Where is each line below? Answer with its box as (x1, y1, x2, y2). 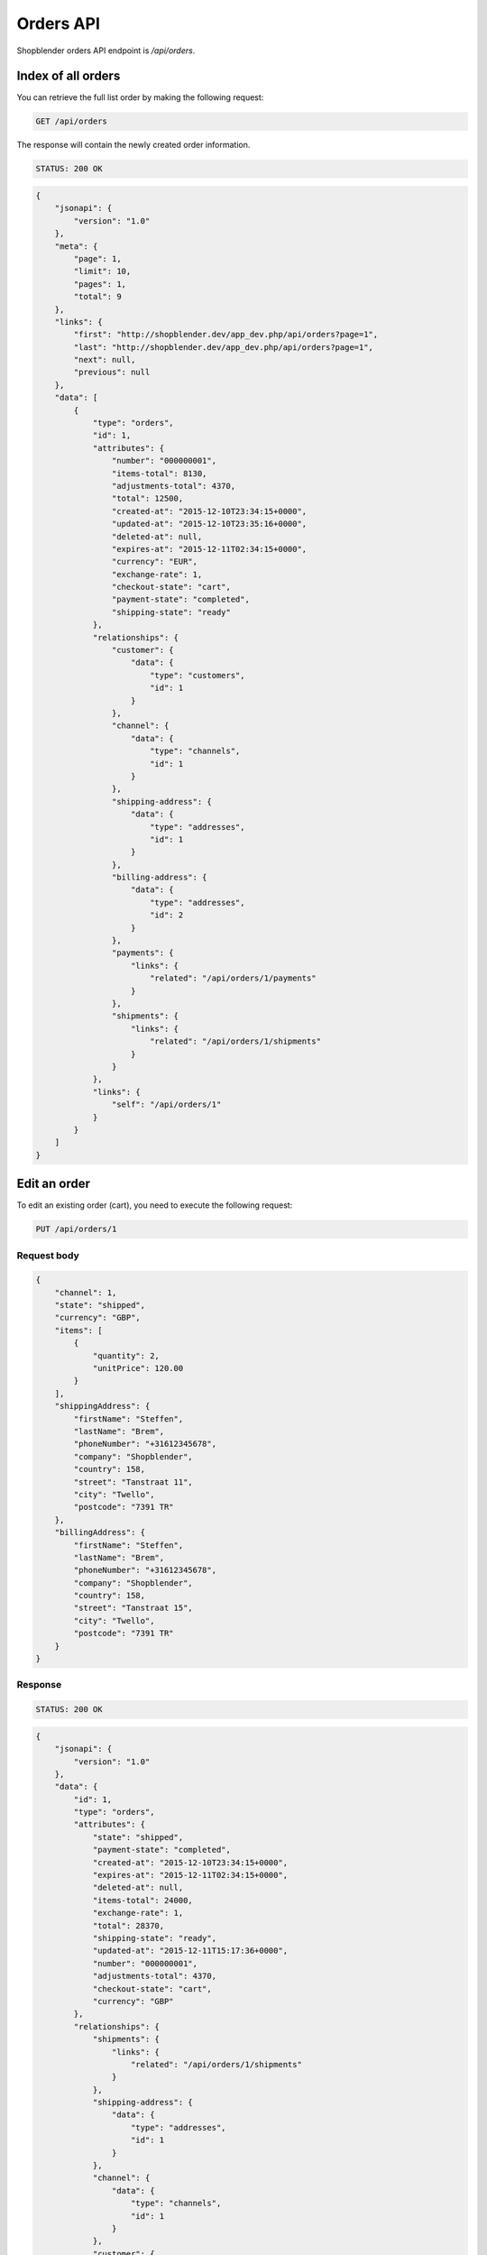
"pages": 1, (73, 279, 126, 289)
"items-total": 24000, (92, 1895, 193, 1905)
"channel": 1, (54, 1287, 117, 1298)
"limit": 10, (73, 266, 132, 277)
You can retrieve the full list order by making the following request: (16, 92, 264, 103)
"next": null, (73, 354, 136, 365)
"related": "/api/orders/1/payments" (149, 973, 317, 983)
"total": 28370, (92, 1920, 165, 1930)
